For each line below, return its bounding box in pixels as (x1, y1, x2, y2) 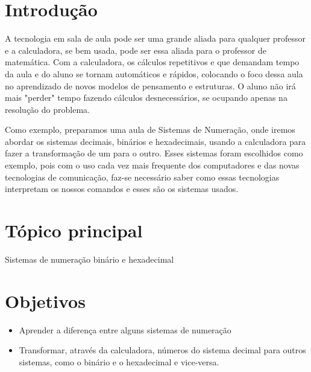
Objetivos (5, 288, 86, 313)
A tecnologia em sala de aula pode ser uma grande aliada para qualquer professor (5, 32, 306, 45)
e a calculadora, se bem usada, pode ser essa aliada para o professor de (5, 43, 266, 56)
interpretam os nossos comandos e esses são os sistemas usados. (5, 182, 239, 195)
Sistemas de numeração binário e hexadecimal (5, 252, 174, 265)
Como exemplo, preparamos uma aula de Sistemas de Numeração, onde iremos (5, 123, 295, 136)
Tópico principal (5, 218, 143, 243)
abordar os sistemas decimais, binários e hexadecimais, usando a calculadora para (5, 135, 306, 147)
